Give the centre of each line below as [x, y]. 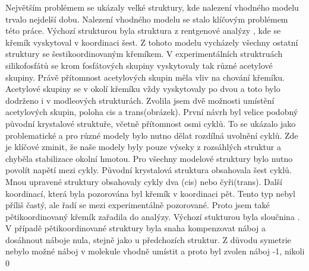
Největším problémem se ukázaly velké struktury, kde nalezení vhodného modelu [152, 7]
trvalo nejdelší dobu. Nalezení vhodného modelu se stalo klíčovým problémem [147, 19]
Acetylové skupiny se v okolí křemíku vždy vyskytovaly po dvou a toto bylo [143, 89]
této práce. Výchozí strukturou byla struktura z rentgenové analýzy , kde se [143, 31]
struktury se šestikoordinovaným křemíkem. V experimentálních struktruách [144, 54]
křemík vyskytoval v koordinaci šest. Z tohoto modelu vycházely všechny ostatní [152, 42]
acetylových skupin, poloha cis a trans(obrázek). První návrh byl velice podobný [152, 112]
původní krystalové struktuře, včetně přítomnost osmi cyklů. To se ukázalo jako [151, 123]
